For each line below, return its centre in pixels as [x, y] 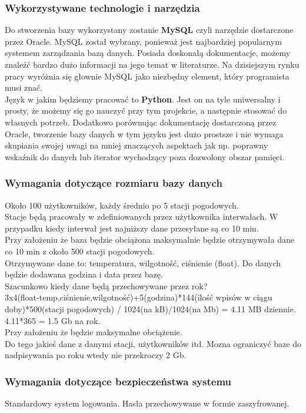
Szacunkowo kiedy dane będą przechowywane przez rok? [106, 285]
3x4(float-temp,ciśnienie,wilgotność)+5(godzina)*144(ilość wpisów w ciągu [139, 297]
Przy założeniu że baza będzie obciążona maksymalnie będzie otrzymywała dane [149, 239]
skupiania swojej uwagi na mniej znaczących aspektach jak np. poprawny [137, 145]
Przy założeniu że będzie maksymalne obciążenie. [94, 332]
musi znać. [24, 87]
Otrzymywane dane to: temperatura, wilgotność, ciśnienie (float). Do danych [143, 262]
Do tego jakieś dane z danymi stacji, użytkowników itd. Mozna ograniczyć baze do [153, 343]
